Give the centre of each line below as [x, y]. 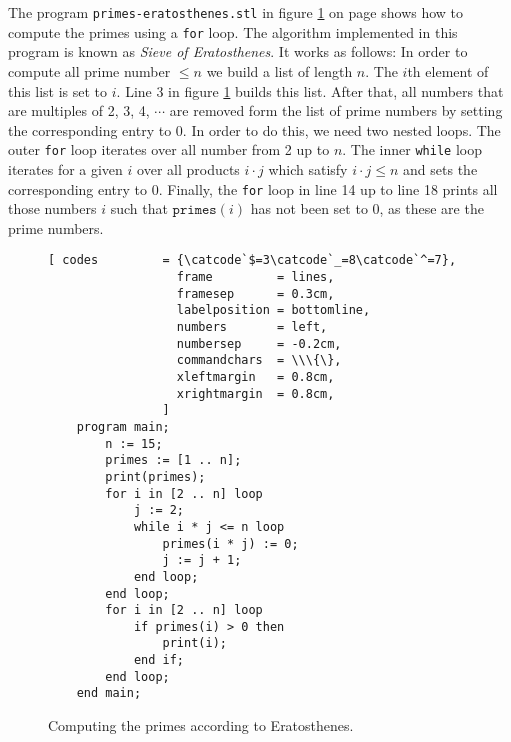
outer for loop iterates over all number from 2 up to [169, 149]
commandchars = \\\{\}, [259, 360]
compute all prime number [89, 70]
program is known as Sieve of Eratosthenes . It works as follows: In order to [238, 51]
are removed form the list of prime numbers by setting [336, 110]
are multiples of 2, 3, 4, [79, 110]
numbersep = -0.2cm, [259, 343]
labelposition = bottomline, [273, 310]
